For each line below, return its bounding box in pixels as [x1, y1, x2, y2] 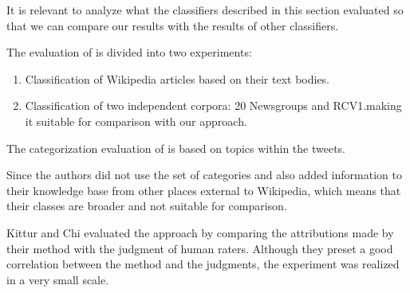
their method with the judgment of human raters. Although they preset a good [6, 240, 393, 256]
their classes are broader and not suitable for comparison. [6, 197, 287, 214]
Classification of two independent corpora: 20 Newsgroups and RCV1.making [25, 97, 402, 114]
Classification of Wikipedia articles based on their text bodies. [25, 70, 330, 87]
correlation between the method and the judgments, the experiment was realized [6, 256, 400, 272]
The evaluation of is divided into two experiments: [6, 44, 252, 61]
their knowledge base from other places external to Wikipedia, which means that [6, 182, 401, 198]
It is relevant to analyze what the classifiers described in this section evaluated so [6, 2, 404, 18]
